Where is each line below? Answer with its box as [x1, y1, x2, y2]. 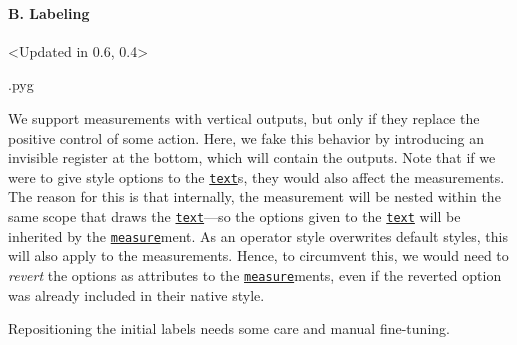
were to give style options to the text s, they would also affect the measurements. [8, 166, 505, 187]
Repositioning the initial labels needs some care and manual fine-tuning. [8, 318, 450, 339]
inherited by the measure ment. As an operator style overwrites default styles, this [8, 225, 508, 246]
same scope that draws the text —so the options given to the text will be [8, 206, 461, 227]
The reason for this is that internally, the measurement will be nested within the [8, 186, 501, 207]
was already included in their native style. [8, 284, 265, 305]
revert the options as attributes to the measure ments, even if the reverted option [8, 264, 502, 285]
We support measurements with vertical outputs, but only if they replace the [8, 107, 480, 128]
